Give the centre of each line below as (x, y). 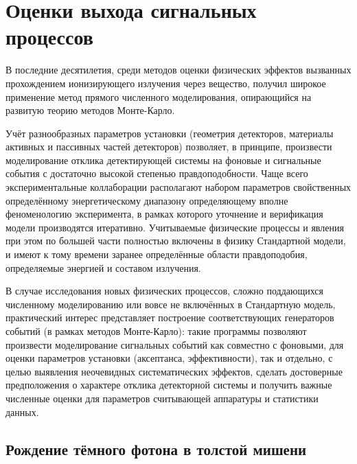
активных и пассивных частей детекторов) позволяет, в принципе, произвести (169, 147)
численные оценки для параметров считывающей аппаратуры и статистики (162, 398)
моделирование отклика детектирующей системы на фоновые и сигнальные (163, 160)
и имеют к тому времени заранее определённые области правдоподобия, (157, 254)
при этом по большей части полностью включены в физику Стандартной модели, (176, 241)
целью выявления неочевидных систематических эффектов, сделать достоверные (174, 371)
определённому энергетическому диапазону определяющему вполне (147, 200)
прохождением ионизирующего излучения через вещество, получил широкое (166, 83)
